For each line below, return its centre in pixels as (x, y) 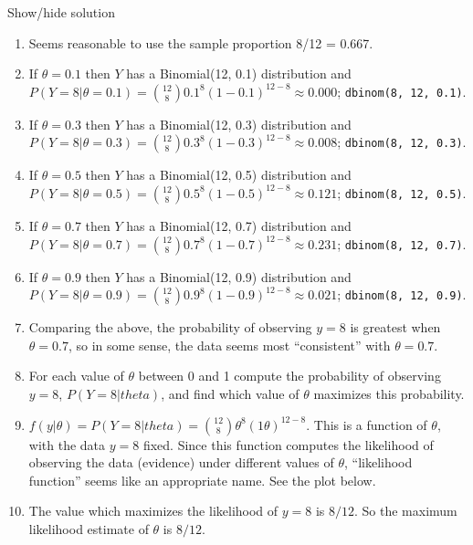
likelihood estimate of (89, 528)
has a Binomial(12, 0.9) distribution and (239, 276)
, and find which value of (230, 393)
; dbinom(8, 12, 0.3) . (402, 142)
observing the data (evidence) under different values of (181, 462)
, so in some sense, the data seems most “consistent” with (229, 345)
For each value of (76, 376)
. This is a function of (367, 424)
